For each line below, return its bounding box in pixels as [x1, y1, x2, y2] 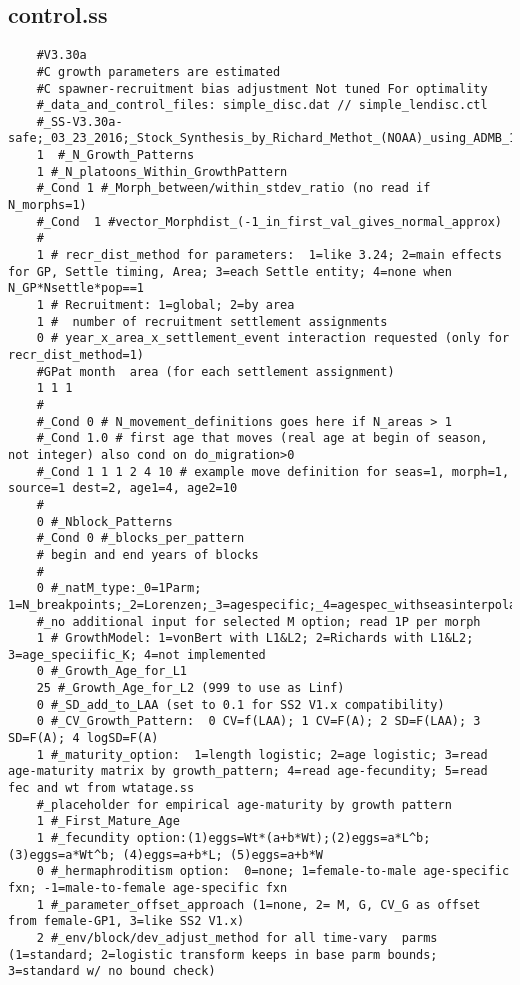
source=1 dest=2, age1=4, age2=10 [8, 481, 238, 496]
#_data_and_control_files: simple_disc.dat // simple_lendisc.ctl [36, 98, 488, 113]
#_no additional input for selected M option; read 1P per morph [36, 614, 481, 629]
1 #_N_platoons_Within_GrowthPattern [36, 164, 288, 179]
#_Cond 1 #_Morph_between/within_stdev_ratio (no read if [36, 181, 431, 196]
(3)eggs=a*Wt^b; [8, 847, 116, 862]
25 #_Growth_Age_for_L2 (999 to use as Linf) [36, 681, 345, 696]
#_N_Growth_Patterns [58, 148, 195, 163]
